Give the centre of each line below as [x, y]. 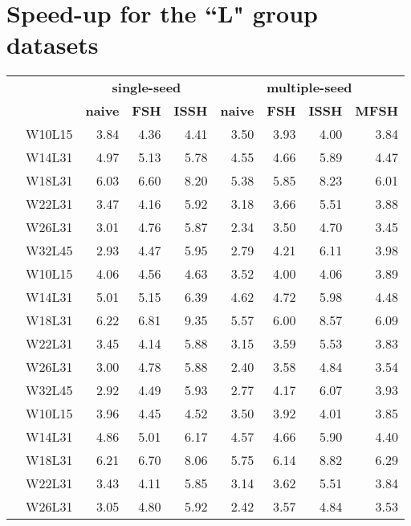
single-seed [146, 88]
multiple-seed [309, 88]
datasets [53, 45]
